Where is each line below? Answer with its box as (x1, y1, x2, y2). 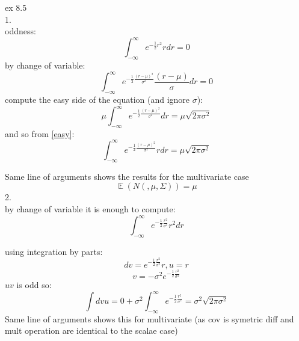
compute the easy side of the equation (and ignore (5, 93, 190, 105)
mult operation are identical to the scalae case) (5, 324, 178, 337)
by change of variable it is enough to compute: (5, 202, 176, 215)
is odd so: (16, 278, 52, 290)
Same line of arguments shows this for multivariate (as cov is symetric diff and (5, 312, 294, 325)
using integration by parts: (5, 245, 103, 257)
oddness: (5, 25, 36, 37)
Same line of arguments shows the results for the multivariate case (5, 170, 249, 182)
